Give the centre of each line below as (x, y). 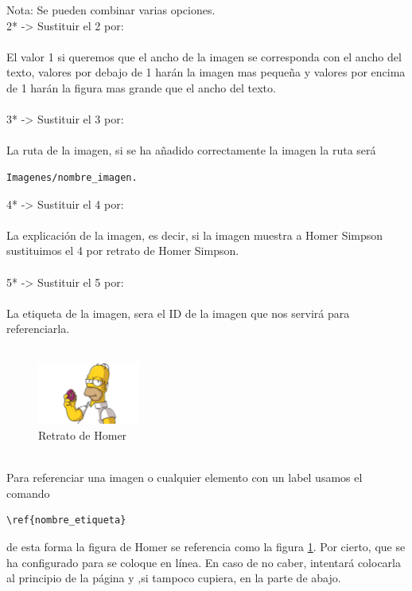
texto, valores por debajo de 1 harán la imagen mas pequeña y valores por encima (206, 72)
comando (28, 493)
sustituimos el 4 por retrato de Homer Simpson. (123, 250)
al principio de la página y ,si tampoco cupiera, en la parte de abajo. (174, 578)
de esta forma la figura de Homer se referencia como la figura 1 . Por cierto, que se (206, 546)
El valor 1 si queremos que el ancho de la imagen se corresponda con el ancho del (204, 56)
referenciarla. (38, 329)
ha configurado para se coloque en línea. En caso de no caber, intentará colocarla (204, 562)
